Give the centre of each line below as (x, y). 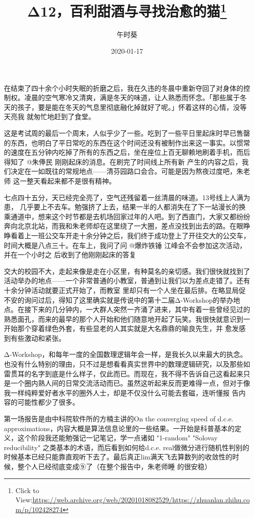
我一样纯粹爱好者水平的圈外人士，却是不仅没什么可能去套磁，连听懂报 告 (121, 392)
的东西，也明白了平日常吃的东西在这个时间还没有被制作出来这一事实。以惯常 (127, 142)
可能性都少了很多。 (48, 402)
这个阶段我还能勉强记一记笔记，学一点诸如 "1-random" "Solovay (117, 438)
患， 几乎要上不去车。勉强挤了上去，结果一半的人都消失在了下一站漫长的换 (125, 207)
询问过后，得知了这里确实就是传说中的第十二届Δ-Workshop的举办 (129, 300)
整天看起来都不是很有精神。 (71, 180)
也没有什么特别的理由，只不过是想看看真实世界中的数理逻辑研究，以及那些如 (127, 364)
